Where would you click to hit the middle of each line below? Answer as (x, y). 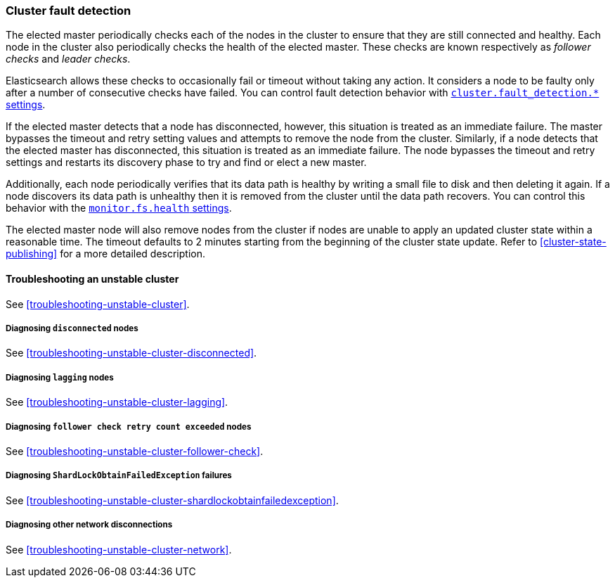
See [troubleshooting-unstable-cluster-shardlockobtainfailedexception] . (172, 500)
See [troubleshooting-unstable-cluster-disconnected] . (131, 353)
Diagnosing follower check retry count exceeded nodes (129, 427)
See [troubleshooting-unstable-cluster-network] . (119, 549)
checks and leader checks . (68, 59)
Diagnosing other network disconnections (89, 525)
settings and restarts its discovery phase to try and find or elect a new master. (186, 162)
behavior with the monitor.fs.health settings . (119, 208)
